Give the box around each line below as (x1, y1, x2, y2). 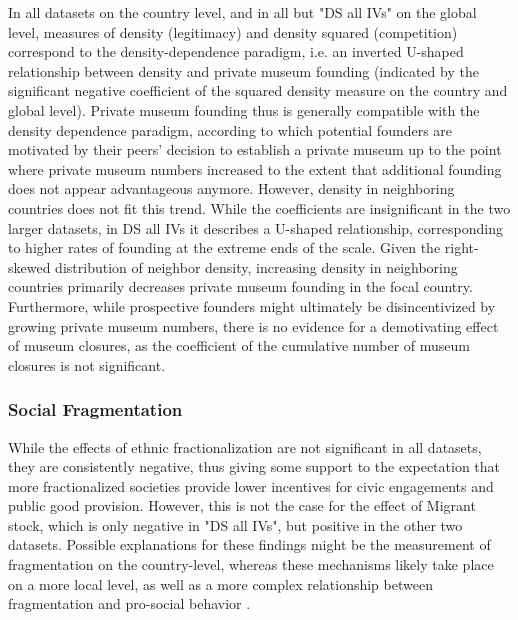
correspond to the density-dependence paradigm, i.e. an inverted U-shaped (8, 41, 464, 62)
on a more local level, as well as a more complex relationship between (8, 573, 433, 594)
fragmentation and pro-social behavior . (8, 593, 251, 614)
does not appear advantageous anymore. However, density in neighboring (8, 178, 455, 199)
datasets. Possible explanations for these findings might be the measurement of (8, 534, 491, 555)
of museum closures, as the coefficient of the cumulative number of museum (8, 335, 470, 356)
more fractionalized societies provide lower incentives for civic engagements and (8, 475, 494, 496)
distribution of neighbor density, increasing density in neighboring (55, 256, 458, 277)
